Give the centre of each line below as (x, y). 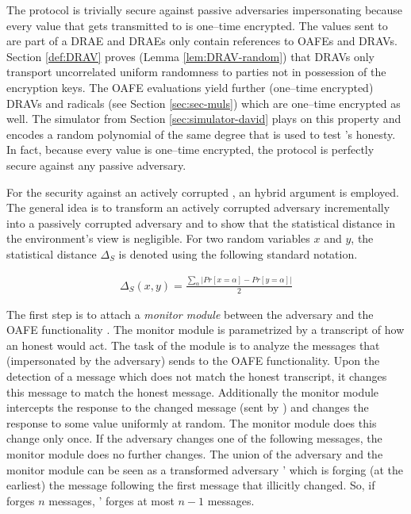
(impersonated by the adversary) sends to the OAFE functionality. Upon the (193, 361)
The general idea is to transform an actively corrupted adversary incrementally (198, 207)
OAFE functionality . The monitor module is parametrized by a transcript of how (205, 330)
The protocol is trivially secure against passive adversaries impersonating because (205, 10)
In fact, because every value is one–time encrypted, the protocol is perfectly (190, 150)
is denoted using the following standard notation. (238, 253)
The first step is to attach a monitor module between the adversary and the (190, 314)
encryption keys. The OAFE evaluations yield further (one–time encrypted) (190, 87)
